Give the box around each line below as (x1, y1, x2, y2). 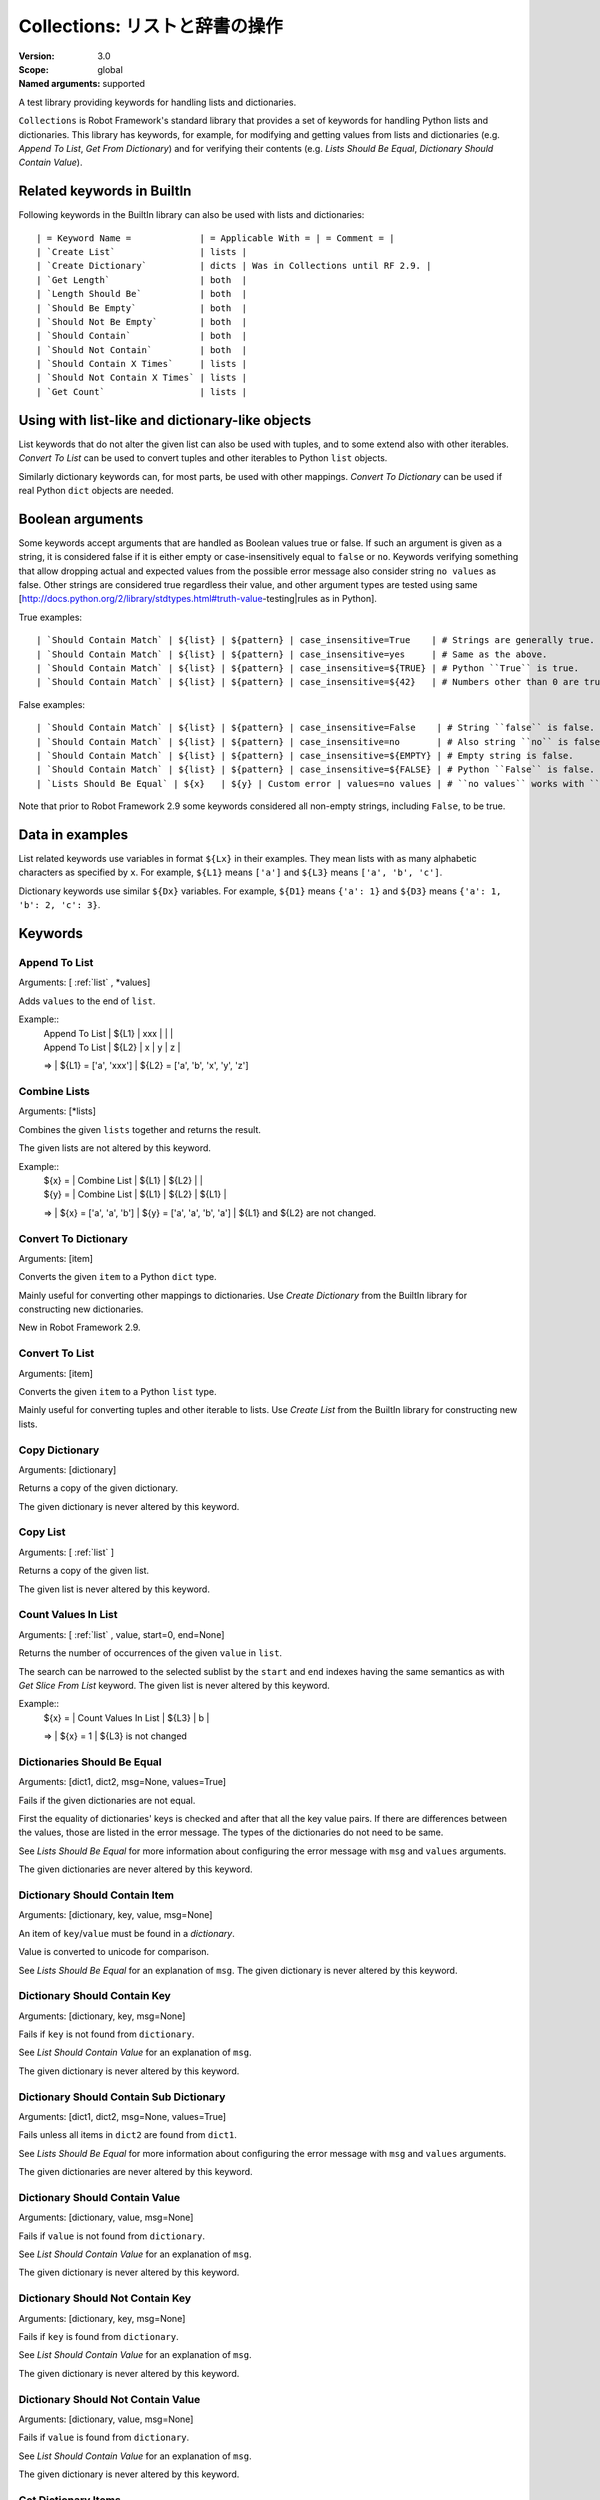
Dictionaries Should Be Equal (18, 1755, 162, 1769)
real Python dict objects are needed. (18, 484, 174, 496)
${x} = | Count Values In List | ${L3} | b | (43, 1711, 210, 1724)
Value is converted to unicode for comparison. (18, 1946, 210, 1958)
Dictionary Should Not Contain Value (18, 2392, 201, 2406)
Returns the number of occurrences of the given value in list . (18, 1647, 283, 1659)
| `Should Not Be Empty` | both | (36, 316, 248, 327)
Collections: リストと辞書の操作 (18, 15, 284, 37)
